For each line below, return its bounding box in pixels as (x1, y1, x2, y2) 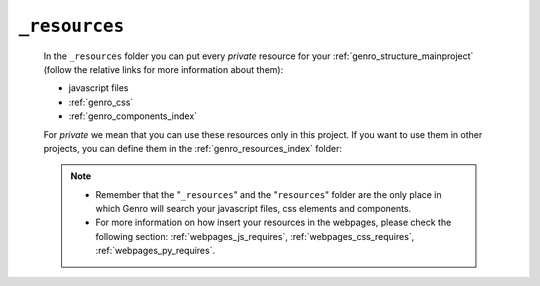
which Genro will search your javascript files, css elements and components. (95, 203, 412, 215)
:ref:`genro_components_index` (68, 110, 198, 122)
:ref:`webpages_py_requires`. (95, 245, 215, 257)
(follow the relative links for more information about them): (43, 63, 284, 75)
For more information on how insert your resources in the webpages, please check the (95, 216, 452, 229)
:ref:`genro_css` (68, 96, 134, 108)
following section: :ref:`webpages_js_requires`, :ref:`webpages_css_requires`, (95, 230, 415, 242)
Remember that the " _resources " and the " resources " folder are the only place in (95, 188, 442, 200)
